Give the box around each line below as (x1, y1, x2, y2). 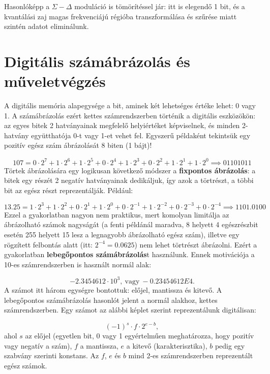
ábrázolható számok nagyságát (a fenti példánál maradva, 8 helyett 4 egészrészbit (4, 219, 258, 230)
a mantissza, (80, 340, 118, 351)
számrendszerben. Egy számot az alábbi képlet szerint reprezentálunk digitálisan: (4, 304, 256, 315)
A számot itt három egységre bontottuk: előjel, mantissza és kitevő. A (4, 284, 222, 295)
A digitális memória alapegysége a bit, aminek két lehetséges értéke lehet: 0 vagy (4, 100, 256, 111)
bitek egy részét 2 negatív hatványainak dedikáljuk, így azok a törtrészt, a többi (4, 175, 254, 185)
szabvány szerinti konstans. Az (4, 350, 99, 361)
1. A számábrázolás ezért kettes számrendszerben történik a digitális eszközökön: (4, 110, 256, 120)
